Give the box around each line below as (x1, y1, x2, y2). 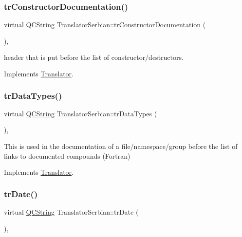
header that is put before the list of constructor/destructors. (4, 52, 184, 62)
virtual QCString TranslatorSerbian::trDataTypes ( (4, 108, 157, 118)
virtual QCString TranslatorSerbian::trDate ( (4, 207, 139, 217)
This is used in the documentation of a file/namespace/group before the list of (4, 141, 238, 151)
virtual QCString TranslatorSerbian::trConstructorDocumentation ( (4, 19, 206, 30)
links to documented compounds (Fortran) (4, 150, 130, 161)
